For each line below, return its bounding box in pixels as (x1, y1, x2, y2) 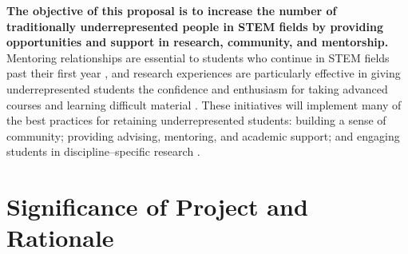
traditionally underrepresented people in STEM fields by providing (6, 18, 383, 34)
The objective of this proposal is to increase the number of (6, 2, 337, 18)
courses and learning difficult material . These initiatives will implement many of (6, 96, 402, 113)
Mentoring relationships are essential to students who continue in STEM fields (6, 49, 390, 65)
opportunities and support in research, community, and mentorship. (6, 34, 389, 50)
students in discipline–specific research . (6, 143, 200, 160)
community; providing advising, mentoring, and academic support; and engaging (6, 127, 400, 144)
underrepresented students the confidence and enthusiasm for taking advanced (6, 80, 388, 97)
